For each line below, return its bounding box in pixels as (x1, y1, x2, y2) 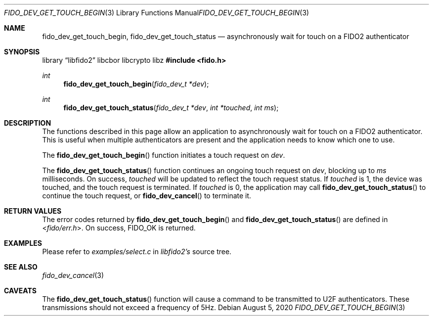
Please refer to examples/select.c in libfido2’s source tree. (42, 247, 232, 256)
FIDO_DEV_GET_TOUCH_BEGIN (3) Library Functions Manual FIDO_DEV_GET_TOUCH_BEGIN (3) (4, 8, 309, 17)
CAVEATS (4, 286, 37, 295)
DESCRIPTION (4, 119, 51, 127)
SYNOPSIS (4, 47, 40, 56)
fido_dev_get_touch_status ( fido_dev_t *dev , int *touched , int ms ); (63, 103, 279, 112)
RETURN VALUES (4, 207, 62, 215)
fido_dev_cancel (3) (42, 271, 104, 279)
